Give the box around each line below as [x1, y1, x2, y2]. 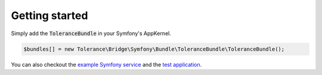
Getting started [11, 9, 88, 22]
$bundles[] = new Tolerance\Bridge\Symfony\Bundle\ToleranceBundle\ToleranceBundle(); [23, 45, 285, 52]
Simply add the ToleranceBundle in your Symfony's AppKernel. [11, 30, 171, 37]
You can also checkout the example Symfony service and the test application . [11, 61, 202, 68]
